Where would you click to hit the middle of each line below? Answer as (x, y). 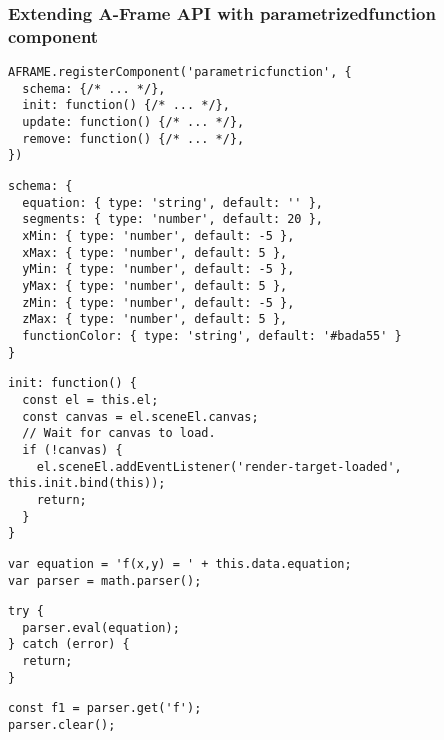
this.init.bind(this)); (87, 483)
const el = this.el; (90, 399)
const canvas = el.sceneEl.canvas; (140, 416)
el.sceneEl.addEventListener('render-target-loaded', (219, 466)
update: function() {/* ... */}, (133, 122)
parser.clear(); (62, 725)
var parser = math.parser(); (105, 580)
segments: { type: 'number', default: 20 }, (172, 219)
